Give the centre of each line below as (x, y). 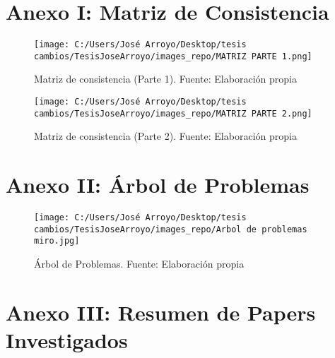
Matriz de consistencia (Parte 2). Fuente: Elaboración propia (165, 136)
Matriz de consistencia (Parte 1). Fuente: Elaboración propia (165, 79)
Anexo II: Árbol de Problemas (158, 185)
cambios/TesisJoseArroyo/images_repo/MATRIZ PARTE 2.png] (173, 113)
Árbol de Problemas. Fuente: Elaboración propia (139, 264)
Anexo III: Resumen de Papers (161, 312)
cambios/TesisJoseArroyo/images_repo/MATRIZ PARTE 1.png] (173, 56)
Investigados (67, 340)
